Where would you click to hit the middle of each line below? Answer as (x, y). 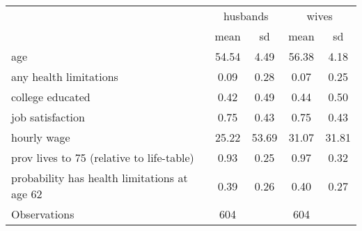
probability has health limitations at (100, 178)
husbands (246, 16)
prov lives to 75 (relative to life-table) (103, 157)
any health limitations (65, 76)
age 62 (27, 194)
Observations (43, 214)
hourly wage (41, 137)
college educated (51, 97)
